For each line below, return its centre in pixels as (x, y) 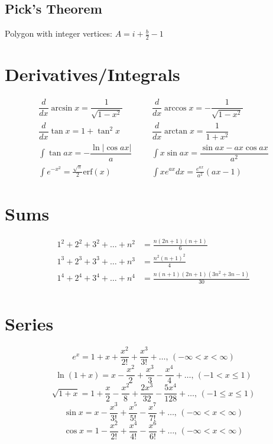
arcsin (62, 108)
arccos (175, 108)
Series (29, 324)
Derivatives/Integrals (92, 74)
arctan (176, 132)
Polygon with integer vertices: (58, 33)
